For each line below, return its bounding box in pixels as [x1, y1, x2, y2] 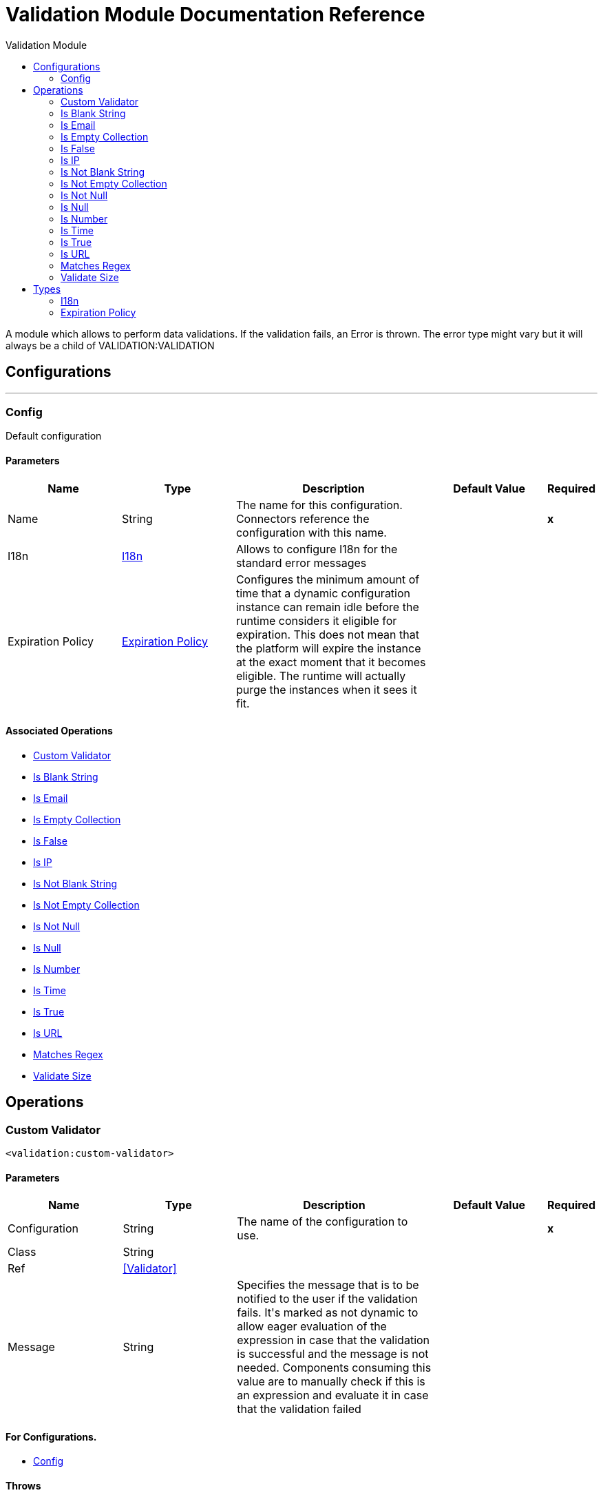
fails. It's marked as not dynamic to [237, 1306, 419, 1320]
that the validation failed [237, 1402, 361, 1416]
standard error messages [235, 555, 367, 570]
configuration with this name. [235, 525, 387, 539]
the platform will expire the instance [235, 641, 421, 655]
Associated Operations [6, 725, 113, 737]
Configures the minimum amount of [235, 572, 420, 586]
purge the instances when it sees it [235, 682, 417, 697]
